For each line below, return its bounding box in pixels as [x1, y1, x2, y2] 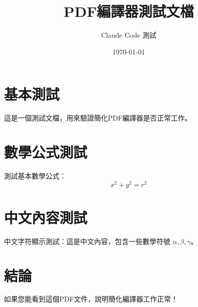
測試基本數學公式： [4, 170, 66, 181]
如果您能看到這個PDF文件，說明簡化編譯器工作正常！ [4, 294, 178, 304]
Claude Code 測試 [101, 30, 156, 40]
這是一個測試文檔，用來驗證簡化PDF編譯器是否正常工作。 [4, 113, 192, 123]
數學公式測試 [4, 142, 88, 162]
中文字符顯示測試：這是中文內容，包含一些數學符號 [4, 236, 170, 246]
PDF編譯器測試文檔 [63, 1, 194, 21]
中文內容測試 [4, 207, 88, 227]
